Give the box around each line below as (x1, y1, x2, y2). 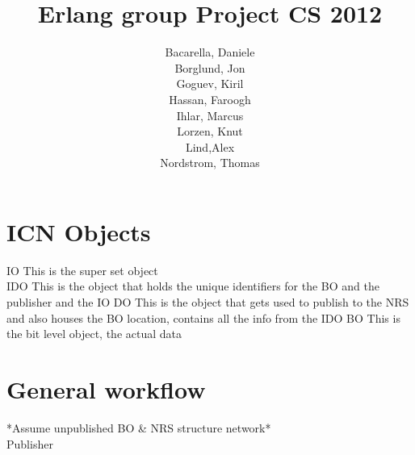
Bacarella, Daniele (165, 44, 255, 61)
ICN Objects (6, 215, 151, 248)
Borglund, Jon (174, 59, 245, 76)
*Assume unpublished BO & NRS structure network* (6, 419, 271, 436)
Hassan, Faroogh (169, 90, 251, 107)
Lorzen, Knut (177, 123, 243, 140)
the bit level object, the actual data (6, 325, 182, 342)
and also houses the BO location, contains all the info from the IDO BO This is (6, 309, 400, 326)
